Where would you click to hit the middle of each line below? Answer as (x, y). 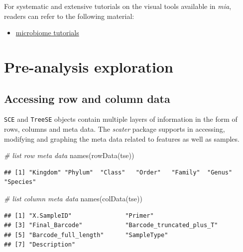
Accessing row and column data (87, 98)
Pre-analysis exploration (89, 66)
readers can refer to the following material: (69, 16)
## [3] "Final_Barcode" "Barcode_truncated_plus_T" (111, 225)
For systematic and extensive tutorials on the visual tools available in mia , (118, 6)
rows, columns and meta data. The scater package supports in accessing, (115, 129)
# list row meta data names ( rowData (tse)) (69, 155)
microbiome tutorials (47, 33)
